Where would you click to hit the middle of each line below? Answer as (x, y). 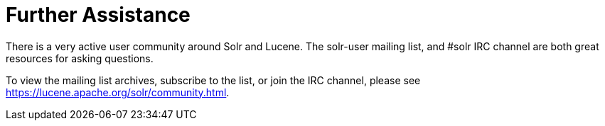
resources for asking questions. (80, 58)
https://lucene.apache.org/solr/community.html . (118, 92)
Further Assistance (98, 15)
